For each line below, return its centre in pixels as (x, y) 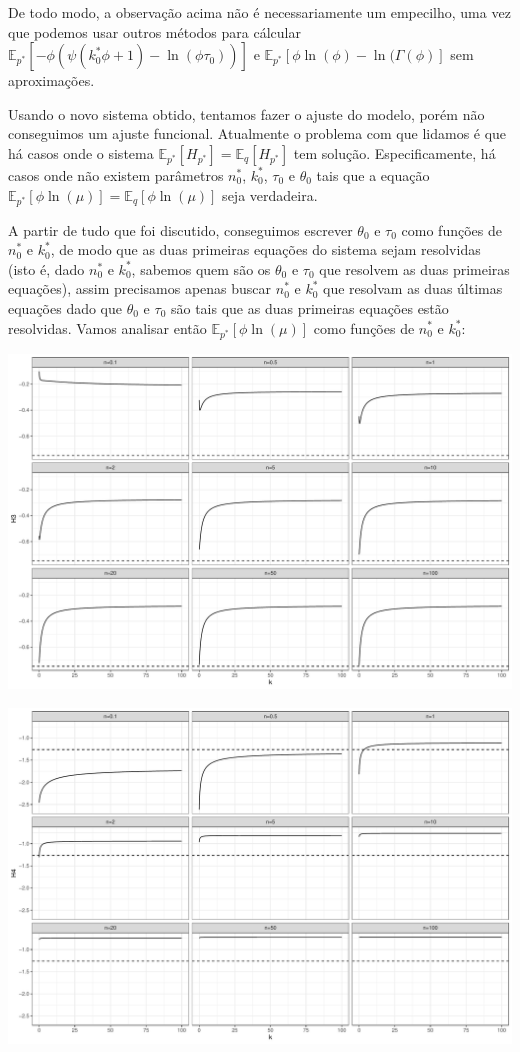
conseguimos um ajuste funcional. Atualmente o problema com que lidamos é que (257, 133)
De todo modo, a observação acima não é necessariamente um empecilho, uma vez (259, 12)
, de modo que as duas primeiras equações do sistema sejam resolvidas (265, 249)
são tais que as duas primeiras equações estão (309, 307)
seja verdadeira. (270, 194)
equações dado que (65, 307)
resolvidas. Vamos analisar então (107, 327)
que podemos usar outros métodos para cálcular (154, 31)
